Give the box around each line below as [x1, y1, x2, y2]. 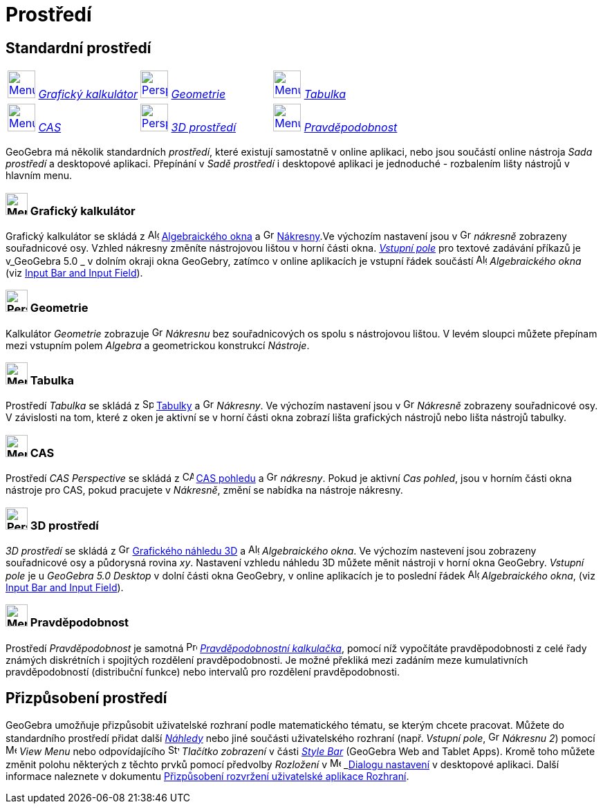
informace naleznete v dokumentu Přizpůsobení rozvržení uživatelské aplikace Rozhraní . [6, 770, 409, 782]
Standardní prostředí [6, 39, 151, 57]
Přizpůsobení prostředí [6, 689, 167, 707]
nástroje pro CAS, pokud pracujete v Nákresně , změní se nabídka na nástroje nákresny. [6, 484, 403, 496]
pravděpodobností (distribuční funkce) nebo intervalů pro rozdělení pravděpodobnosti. [6, 665, 400, 678]
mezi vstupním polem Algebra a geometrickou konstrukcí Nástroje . [6, 339, 310, 351]
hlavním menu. [6, 169, 73, 182]
